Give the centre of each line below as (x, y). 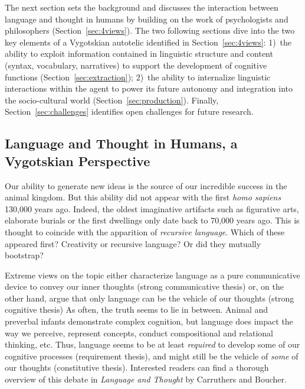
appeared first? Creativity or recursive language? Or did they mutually (133, 243)
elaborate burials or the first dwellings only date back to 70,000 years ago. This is (152, 220)
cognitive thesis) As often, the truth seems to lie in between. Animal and (137, 309)
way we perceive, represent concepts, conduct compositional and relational (139, 333)
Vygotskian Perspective (78, 161)
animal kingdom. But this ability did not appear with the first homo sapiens (143, 197)
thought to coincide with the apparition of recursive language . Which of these (145, 231)
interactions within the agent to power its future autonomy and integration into (149, 88)
